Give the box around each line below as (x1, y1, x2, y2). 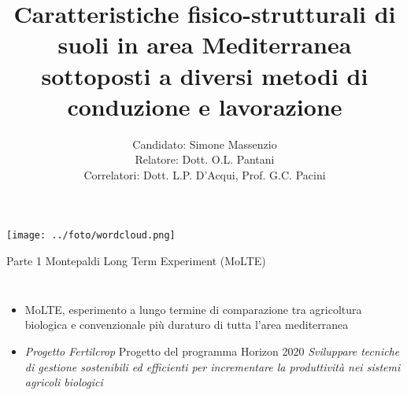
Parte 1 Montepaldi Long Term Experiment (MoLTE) (6, 253, 266, 269)
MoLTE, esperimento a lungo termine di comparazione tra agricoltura (24, 301, 362, 317)
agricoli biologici (24, 374, 103, 390)
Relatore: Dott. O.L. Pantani (135, 151, 275, 168)
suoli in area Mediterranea (57, 28, 352, 61)
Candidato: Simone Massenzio (132, 135, 277, 152)
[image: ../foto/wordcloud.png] (6, 230, 176, 242)
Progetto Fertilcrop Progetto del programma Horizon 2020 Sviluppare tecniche (24, 342, 400, 359)
